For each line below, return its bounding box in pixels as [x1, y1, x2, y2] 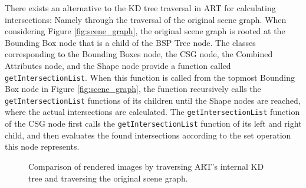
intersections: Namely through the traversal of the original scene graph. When [5, 13, 287, 25]
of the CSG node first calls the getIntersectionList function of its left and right [5, 117, 302, 130]
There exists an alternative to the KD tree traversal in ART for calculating [5, 2, 276, 14]
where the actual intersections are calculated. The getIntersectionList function [5, 105, 300, 118]
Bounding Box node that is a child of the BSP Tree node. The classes [5, 36, 256, 48]
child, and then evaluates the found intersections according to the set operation [5, 128, 291, 141]
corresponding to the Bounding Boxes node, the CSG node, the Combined [5, 48, 273, 60]
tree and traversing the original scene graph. [28, 171, 188, 184]
